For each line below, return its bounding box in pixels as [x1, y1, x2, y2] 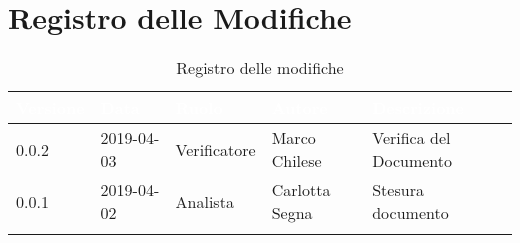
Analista [175, 189, 234, 213]
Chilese [271, 149, 322, 173]
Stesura [372, 178, 424, 202]
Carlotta [271, 178, 331, 202]
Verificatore [175, 137, 256, 161]
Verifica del [372, 126, 451, 150]
